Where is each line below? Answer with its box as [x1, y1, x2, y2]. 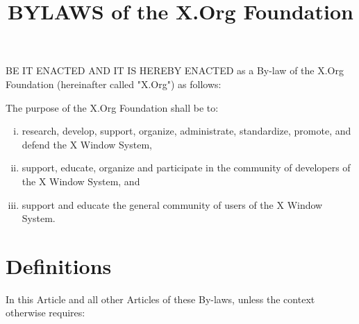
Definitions [6, 251, 112, 280]
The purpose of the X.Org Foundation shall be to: [6, 100, 219, 114]
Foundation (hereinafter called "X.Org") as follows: [6, 76, 222, 91]
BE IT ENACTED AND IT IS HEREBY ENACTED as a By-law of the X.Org [6, 63, 344, 78]
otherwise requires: [6, 305, 85, 320]
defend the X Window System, [22, 137, 152, 151]
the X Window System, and [22, 173, 140, 188]
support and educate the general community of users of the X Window [22, 197, 323, 212]
